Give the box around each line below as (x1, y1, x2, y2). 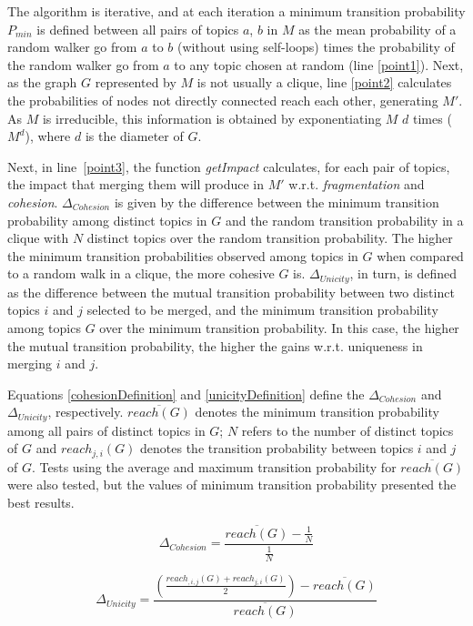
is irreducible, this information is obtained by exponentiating (42, 108, 382, 127)
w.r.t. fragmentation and (288, 175, 425, 194)
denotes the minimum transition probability (195, 402, 439, 421)
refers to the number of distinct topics (241, 420, 454, 439)
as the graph (7, 73, 77, 92)
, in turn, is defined (349, 264, 458, 283)
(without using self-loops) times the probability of (176, 37, 455, 56)
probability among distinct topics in (7, 210, 207, 229)
